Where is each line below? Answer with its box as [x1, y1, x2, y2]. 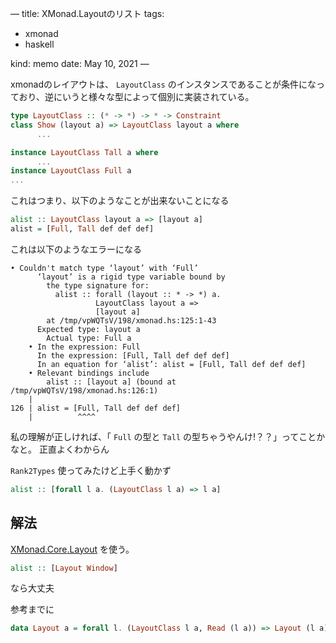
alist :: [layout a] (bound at [46, 377, 177, 387]
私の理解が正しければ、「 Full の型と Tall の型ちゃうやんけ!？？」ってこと [10, 430, 317, 442]
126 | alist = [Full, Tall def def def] [10, 403, 182, 413]
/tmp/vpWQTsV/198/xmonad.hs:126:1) [10, 385, 159, 396]
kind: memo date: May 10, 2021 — [10, 58, 150, 69]
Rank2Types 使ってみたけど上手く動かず [10, 464, 172, 476]
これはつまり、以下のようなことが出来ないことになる [10, 195, 230, 207]
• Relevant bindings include [28, 368, 150, 378]
